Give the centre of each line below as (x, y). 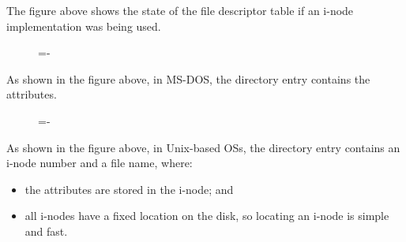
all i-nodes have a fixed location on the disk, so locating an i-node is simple (207, 216)
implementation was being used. (84, 26)
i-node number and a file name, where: (100, 163)
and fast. (46, 231)
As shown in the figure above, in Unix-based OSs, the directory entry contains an (203, 147)
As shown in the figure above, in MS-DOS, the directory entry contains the (188, 78)
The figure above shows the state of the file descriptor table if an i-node (180, 10)
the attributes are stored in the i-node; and (129, 189)
